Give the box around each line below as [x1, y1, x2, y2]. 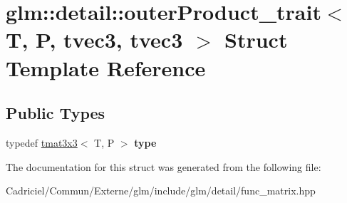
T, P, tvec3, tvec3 [6, 25, 183, 54]
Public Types [6, 102, 105, 124]
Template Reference [6, 53, 206, 82]
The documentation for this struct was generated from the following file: [6, 159, 321, 174]
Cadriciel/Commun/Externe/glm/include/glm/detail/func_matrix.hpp [6, 183, 316, 198]
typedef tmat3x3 [6, 135, 78, 150]
